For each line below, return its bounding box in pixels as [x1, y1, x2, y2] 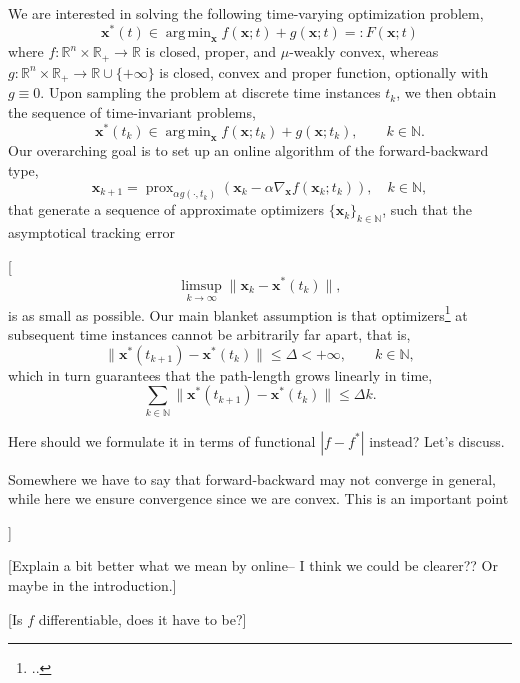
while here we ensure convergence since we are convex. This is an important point [8, 488, 509, 509]
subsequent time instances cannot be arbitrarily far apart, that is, [8, 324, 411, 345]
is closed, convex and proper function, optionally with [159, 61, 489, 82]
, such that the [382, 199, 473, 220]
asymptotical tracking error [8, 222, 176, 243]
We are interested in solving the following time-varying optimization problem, [8, 3, 484, 23]
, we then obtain [396, 82, 497, 103]
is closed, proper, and [145, 41, 277, 62]
